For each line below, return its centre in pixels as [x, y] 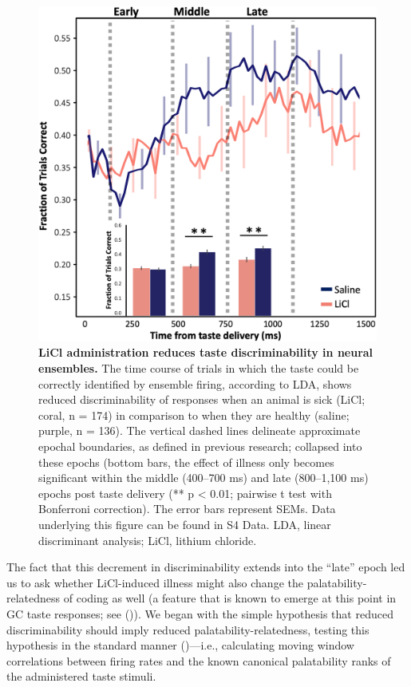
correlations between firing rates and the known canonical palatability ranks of [199, 660]
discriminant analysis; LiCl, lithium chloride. [148, 540]
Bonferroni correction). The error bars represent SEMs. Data [187, 509]
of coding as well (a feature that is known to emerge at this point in [230, 598]
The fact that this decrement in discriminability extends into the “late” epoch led [206, 567]
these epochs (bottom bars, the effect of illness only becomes [186, 462]
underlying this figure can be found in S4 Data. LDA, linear [185, 524]
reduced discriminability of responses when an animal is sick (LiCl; [202, 399]
